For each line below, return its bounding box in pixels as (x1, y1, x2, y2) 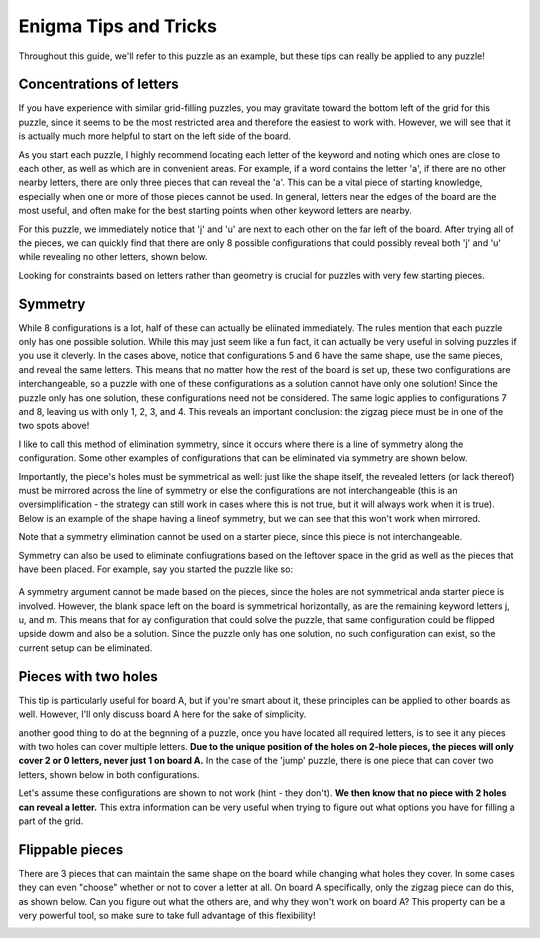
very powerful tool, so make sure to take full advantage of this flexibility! (18, 909, 316, 921)
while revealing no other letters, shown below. (18, 251, 208, 263)
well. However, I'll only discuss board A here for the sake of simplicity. (18, 708, 307, 720)
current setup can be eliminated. (18, 641, 153, 654)
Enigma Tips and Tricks (18, 15, 217, 37)
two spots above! (18, 420, 90, 432)
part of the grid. (18, 815, 84, 827)
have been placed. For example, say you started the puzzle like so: (18, 563, 294, 575)
